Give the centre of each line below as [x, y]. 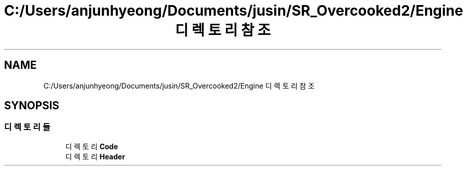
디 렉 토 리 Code [92, 146]
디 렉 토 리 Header [95, 156]
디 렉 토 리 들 [27, 127]
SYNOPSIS [32, 106]
